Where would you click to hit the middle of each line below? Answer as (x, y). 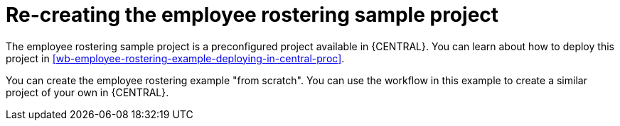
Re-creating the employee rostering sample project (252, 15)
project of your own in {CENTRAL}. (87, 92)
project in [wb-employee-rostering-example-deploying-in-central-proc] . (175, 58)
